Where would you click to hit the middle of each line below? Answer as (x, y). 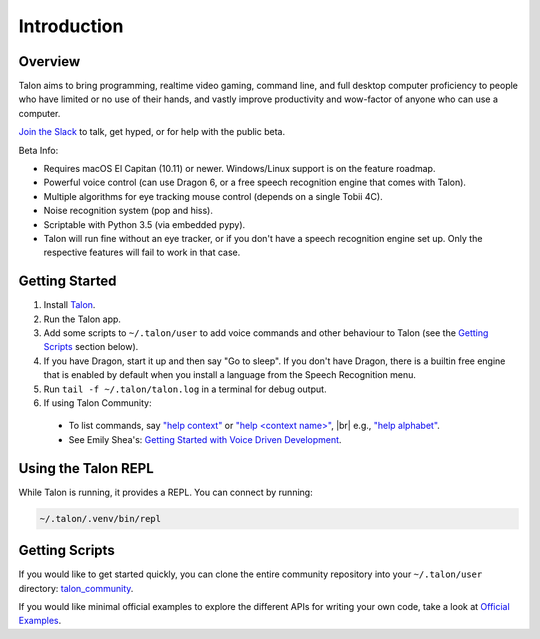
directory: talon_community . (76, 588)
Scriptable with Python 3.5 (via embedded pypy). (144, 224)
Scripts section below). (91, 347)
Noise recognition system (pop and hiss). (128, 211)
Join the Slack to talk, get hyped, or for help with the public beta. (151, 132)
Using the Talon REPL (86, 468)
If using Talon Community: (97, 403)
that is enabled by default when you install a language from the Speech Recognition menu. (230, 375)
